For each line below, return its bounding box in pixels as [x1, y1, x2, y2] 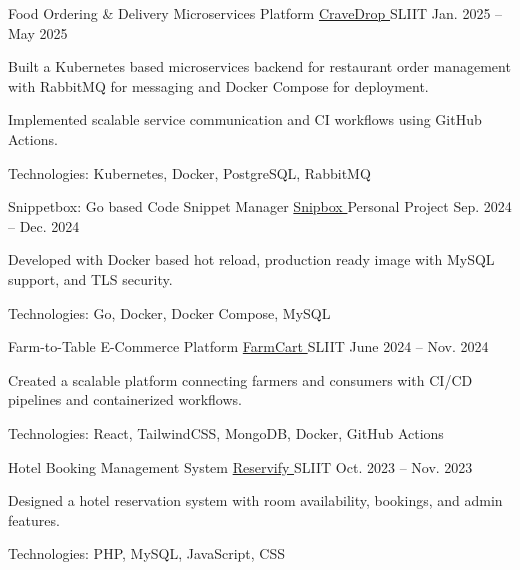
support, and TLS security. [8, 268, 173, 289]
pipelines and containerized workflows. [8, 389, 242, 410]
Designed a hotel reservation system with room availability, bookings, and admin [8, 490, 503, 511]
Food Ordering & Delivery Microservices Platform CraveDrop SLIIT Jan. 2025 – [8, 3, 503, 23]
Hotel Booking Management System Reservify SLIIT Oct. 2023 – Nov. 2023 [8, 456, 473, 477]
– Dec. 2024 [8, 215, 80, 236]
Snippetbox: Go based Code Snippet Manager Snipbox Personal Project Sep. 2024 [8, 196, 512, 217]
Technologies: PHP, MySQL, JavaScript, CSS [8, 543, 286, 564]
